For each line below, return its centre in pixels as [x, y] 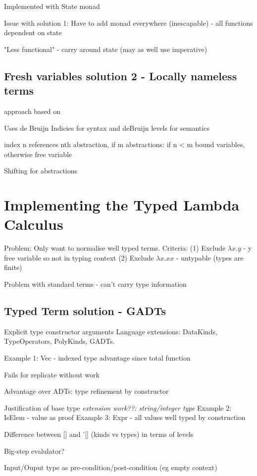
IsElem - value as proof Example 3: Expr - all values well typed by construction [125, 417]
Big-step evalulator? [34, 450]
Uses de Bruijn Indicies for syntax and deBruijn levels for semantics [107, 128]
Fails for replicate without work [52, 374]
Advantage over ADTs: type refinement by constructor [86, 391]
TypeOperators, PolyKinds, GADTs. [59, 341]
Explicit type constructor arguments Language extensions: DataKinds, [111, 331]
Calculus [34, 224]
